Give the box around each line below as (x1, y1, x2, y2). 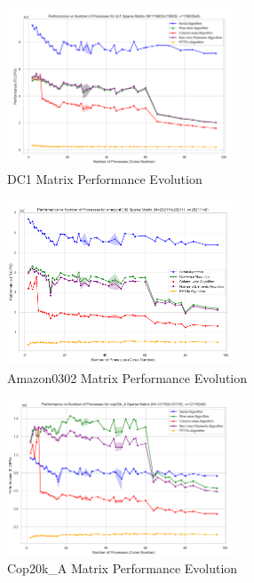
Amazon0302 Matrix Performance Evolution (7, 368, 248, 387)
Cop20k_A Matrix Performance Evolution (7, 559, 238, 578)
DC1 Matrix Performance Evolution (7, 169, 202, 188)
